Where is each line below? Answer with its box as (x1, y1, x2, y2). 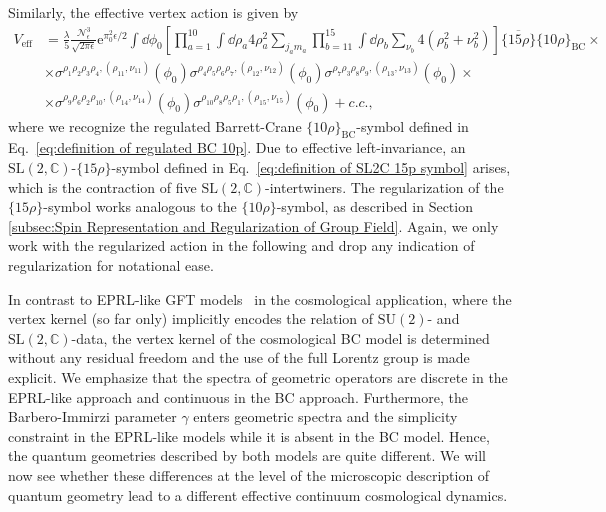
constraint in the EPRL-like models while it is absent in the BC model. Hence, (8, 425, 490, 446)
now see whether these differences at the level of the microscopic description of (8, 464, 490, 485)
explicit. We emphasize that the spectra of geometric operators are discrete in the (8, 367, 508, 388)
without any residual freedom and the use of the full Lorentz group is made (8, 347, 470, 368)
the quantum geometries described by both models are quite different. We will (8, 445, 486, 466)
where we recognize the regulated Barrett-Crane (8, 115, 302, 136)
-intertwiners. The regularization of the (264, 176, 504, 197)
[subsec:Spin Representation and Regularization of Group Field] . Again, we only (8, 215, 499, 236)
